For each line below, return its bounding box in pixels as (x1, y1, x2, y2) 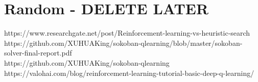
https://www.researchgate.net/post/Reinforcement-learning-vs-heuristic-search (4, 28, 250, 38)
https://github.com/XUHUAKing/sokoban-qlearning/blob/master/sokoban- (4, 37, 243, 48)
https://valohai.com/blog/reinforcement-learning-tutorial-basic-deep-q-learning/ (4, 67, 254, 78)
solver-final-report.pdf (4, 47, 72, 58)
